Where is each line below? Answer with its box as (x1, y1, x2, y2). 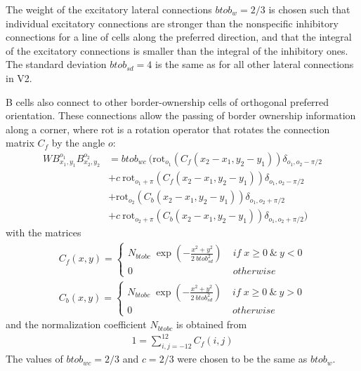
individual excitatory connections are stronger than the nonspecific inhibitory (6, 15, 339, 30)
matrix (6, 135, 34, 150)
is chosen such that (268, 2, 350, 16)
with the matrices (6, 225, 81, 240)
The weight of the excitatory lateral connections (6, 2, 212, 16)
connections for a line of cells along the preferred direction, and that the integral (6, 29, 352, 44)
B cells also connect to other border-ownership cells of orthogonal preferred (6, 94, 329, 109)
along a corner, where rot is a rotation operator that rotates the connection (6, 121, 330, 136)
